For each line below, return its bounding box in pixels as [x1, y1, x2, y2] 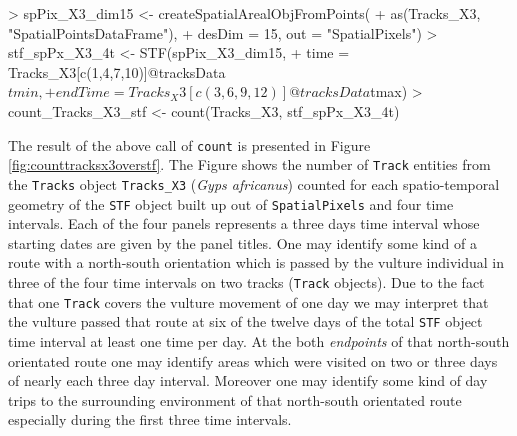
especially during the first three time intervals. [8, 409, 292, 430]
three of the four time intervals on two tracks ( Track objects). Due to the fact [8, 271, 485, 292]
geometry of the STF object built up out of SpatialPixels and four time [8, 193, 454, 214]
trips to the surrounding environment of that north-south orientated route [8, 389, 462, 410]
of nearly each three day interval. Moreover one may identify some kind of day [8, 370, 488, 391]
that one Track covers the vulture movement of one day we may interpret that [8, 291, 489, 312]
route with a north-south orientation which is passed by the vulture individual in [8, 252, 504, 273]
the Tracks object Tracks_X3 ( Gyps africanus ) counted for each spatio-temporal [8, 173, 500, 194]
